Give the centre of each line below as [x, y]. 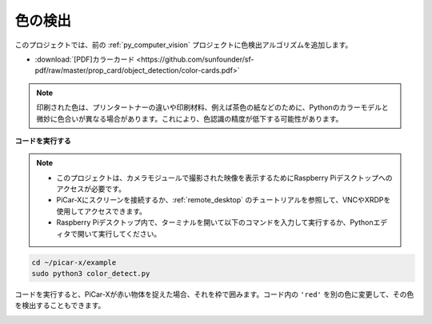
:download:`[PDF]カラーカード [85, 59]
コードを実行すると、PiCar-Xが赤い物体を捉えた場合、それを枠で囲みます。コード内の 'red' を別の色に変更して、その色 [214, 294]
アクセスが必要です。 [91, 189]
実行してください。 [130, 234]
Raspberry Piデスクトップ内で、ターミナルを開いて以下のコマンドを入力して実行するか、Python [215, 222]
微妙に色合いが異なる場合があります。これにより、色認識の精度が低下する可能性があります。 [190, 118]
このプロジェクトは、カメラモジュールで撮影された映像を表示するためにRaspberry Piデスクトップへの [224, 178]
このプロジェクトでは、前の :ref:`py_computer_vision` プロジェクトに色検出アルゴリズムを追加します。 [184, 45]
